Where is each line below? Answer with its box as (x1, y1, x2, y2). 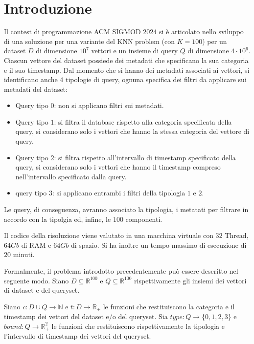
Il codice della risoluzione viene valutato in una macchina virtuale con (4, 230, 213, 240)
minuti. (13, 249, 35, 259)
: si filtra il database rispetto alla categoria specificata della (54, 116, 232, 127)
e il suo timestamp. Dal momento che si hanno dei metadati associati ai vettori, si (4, 64, 250, 75)
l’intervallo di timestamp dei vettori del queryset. (4, 331, 151, 341)
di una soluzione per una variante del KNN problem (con (4, 36, 175, 46)
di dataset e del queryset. (4, 285, 80, 295)
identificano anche (4, 74, 58, 85)
